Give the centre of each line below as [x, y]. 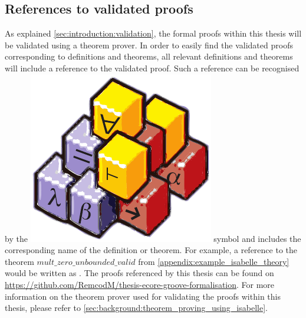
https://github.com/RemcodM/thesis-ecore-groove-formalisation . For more [140, 284]
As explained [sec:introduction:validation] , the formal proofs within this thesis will [153, 33]
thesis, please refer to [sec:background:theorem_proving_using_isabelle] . [136, 308]
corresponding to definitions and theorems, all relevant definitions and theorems [149, 56]
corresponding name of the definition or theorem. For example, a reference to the [151, 250]
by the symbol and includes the [153, 238]
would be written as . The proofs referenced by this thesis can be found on [139, 273]
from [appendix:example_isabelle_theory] [214, 261]
